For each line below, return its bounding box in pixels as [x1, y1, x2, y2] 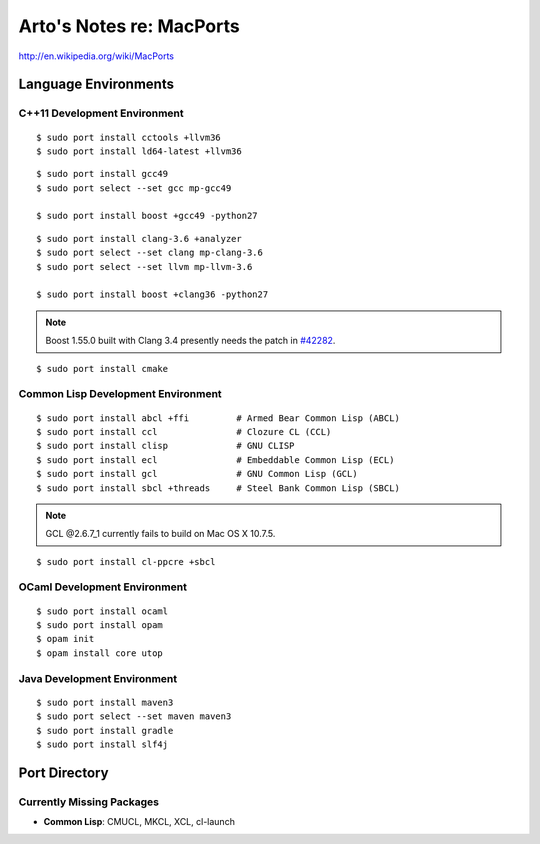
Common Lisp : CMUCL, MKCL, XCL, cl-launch [43, 816, 235, 828]
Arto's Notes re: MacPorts [18, 15, 240, 37]
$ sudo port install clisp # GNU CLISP [36, 440, 295, 452]
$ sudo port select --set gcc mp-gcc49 [36, 182, 232, 194]
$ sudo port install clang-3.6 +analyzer [36, 233, 242, 244]
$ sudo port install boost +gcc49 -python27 [36, 210, 259, 222]
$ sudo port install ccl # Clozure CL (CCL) [36, 426, 332, 437]
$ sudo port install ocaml [36, 605, 169, 617]
